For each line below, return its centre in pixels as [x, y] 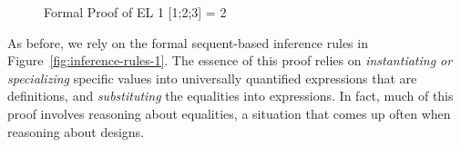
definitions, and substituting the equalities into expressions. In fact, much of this [230, 96]
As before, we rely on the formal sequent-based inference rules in [188, 42]
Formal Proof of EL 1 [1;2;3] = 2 [135, 12]
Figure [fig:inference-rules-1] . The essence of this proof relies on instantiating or [230, 60]
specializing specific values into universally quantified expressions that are [212, 78]
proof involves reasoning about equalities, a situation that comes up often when [229, 113]
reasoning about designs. [76, 131]
